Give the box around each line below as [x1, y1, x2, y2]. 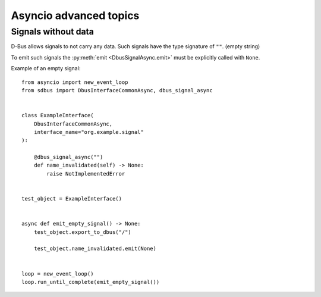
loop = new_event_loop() [21, 270, 94, 277]
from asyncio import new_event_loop [21, 79, 128, 86]
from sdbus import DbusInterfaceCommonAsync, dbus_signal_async [21, 87, 213, 93]
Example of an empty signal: [11, 65, 81, 72]
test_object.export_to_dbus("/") [33, 229, 132, 235]
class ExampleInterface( [21, 112, 94, 119]
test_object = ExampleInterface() [21, 195, 122, 202]
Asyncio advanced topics [11, 9, 140, 22]
